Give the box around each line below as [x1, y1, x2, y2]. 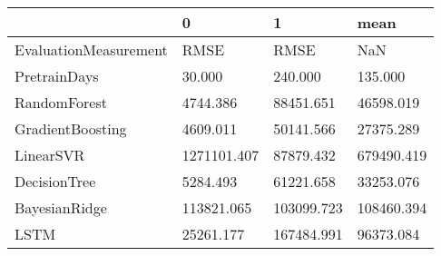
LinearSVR [15, 144, 85, 165]
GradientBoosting [15, 118, 127, 139]
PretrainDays [15, 65, 99, 86]
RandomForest [15, 92, 107, 113]
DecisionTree [15, 171, 96, 192]
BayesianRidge [15, 197, 107, 218]
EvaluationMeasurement [15, 39, 168, 60]
